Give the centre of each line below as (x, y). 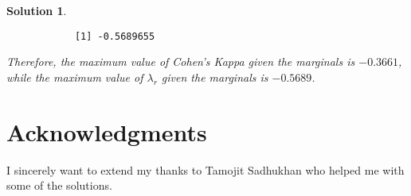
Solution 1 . (37, 10)
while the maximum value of (75, 77)
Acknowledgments (107, 131)
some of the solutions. (59, 185)
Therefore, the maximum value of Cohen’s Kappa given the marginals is (181, 61)
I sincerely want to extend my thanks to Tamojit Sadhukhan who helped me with (205, 169)
